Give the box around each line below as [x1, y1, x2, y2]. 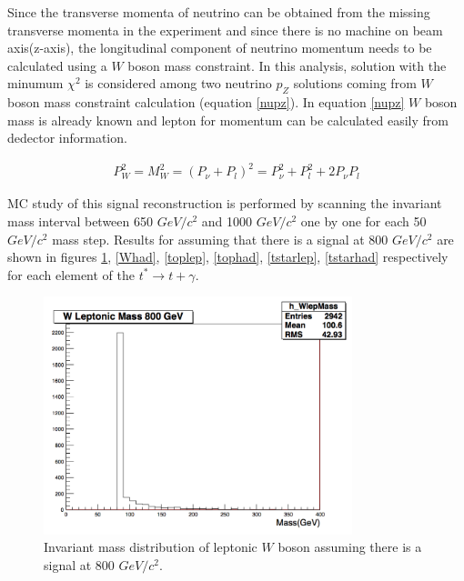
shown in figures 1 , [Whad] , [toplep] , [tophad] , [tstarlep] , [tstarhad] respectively [7, 247, 449, 266]
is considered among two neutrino [85, 74, 272, 93]
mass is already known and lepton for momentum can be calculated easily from [7, 110, 449, 129]
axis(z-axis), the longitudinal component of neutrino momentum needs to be [7, 38, 432, 57]
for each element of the [7, 265, 136, 284]
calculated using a [7, 55, 107, 75]
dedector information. [7, 128, 127, 147]
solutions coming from [293, 74, 417, 93]
